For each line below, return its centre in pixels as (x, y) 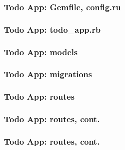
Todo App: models (41, 52)
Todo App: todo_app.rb (52, 29)
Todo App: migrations (48, 74)
